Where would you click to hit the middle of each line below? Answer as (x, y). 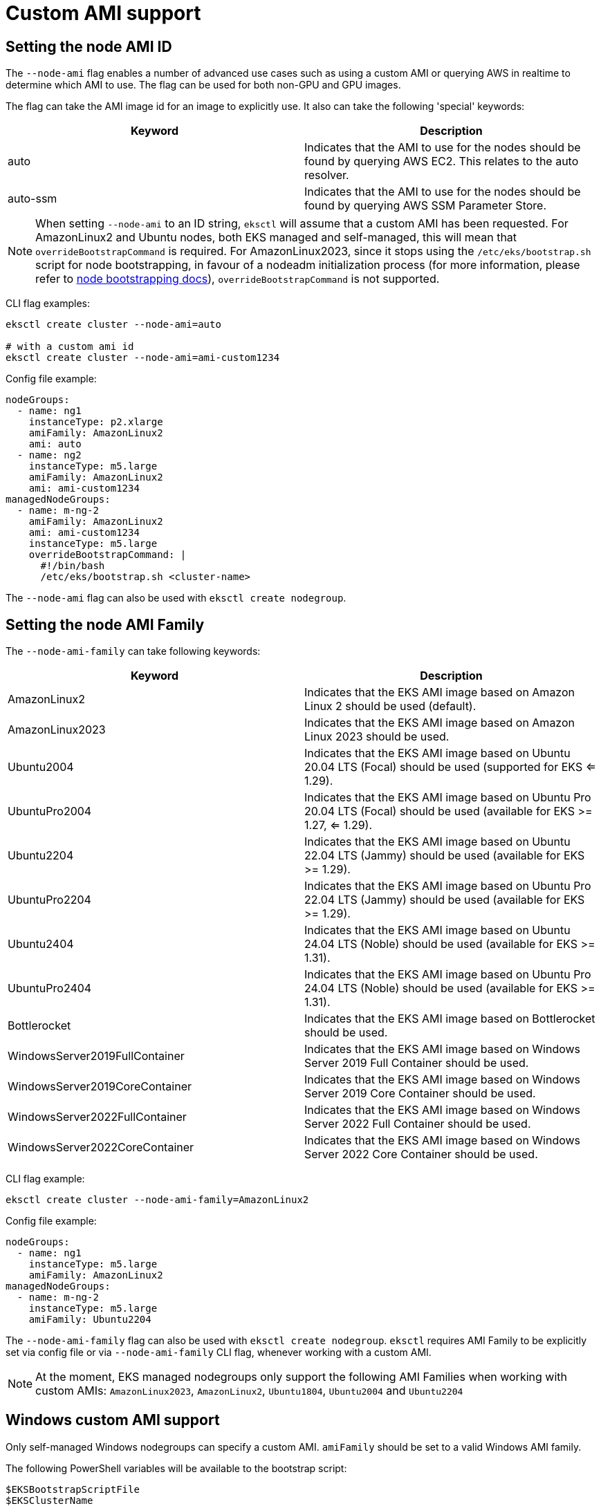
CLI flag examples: (48, 304)
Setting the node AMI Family (105, 624)
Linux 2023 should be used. (377, 737)
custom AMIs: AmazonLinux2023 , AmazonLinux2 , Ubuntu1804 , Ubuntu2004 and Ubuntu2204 (249, 1391)
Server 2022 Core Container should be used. (421, 1154)
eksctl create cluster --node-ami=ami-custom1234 (143, 358)
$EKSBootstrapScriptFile (73, 1489)
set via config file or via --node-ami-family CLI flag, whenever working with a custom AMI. (219, 1352)
